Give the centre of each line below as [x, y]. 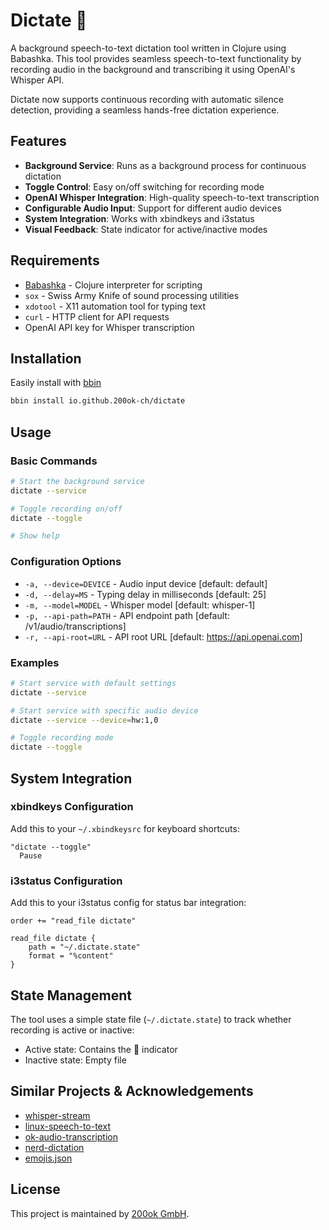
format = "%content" [71, 956]
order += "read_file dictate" [73, 921]
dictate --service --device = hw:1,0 [84, 720]
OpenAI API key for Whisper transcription [109, 327]
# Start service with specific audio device [104, 710]
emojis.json [48, 1158]
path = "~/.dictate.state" [84, 947]
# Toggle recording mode [62, 738]
